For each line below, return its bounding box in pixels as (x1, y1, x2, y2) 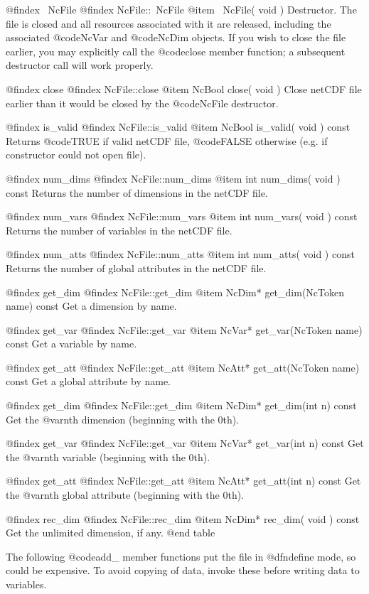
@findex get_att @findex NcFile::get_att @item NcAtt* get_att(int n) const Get (6, 473, 361, 488)
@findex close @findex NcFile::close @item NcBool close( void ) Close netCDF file (6, 81, 362, 96)
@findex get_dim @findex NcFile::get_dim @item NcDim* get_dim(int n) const (6, 398, 357, 413)
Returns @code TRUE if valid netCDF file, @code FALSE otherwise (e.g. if (6, 133, 328, 148)
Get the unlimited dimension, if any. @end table (6, 525, 215, 540)
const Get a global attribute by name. (6, 374, 171, 389)
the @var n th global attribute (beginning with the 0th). (6, 487, 245, 502)
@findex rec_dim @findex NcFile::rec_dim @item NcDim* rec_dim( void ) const (6, 511, 360, 526)
